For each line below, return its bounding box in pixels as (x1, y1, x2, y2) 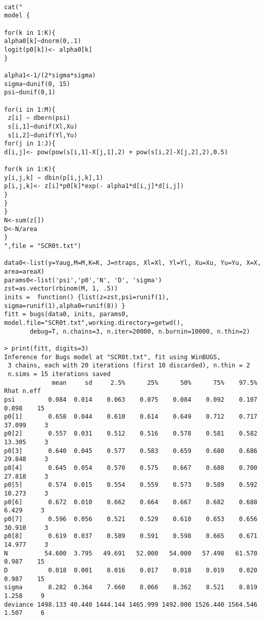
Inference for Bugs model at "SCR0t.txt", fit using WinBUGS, (4, 353, 221, 361)
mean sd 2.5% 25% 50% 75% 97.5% (52, 379, 257, 386)
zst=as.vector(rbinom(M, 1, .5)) (4, 285, 118, 293)
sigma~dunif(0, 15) (4, 80, 70, 88)
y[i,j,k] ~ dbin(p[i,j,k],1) (4, 174, 104, 181)
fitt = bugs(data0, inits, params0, (4, 311, 129, 318)
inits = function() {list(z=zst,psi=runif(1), (4, 293, 170, 301)
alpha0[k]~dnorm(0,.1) (4, 37, 82, 45)
